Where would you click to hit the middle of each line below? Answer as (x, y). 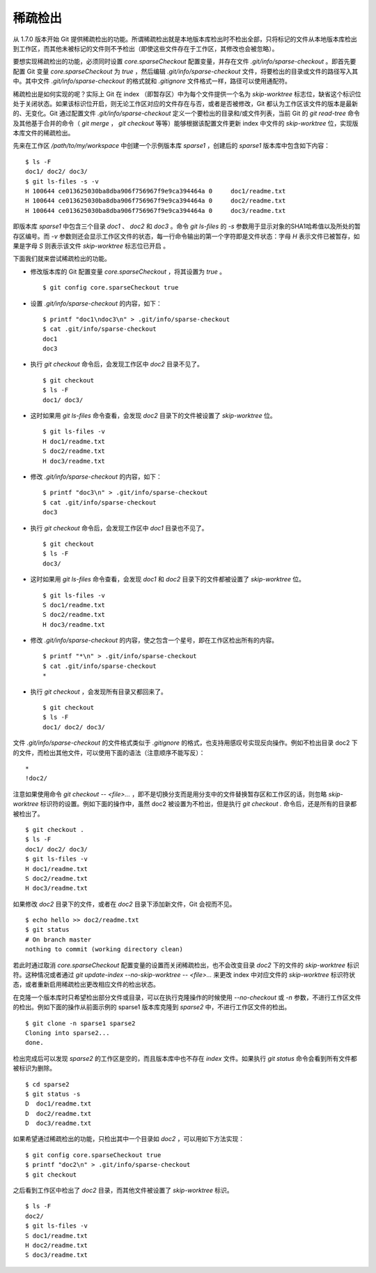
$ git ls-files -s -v (62, 181)
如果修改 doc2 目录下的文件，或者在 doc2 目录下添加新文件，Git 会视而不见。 (124, 904)
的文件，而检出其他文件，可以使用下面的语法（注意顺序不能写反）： (109, 752)
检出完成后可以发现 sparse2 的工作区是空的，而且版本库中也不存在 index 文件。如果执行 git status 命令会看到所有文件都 (185, 1058)
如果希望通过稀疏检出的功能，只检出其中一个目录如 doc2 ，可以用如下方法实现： (129, 1139)
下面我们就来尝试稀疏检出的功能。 (62, 259)
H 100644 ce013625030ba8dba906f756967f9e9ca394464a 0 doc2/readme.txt (156, 201)
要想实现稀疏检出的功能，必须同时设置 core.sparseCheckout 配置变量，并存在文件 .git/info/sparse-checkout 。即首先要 (185, 61)
